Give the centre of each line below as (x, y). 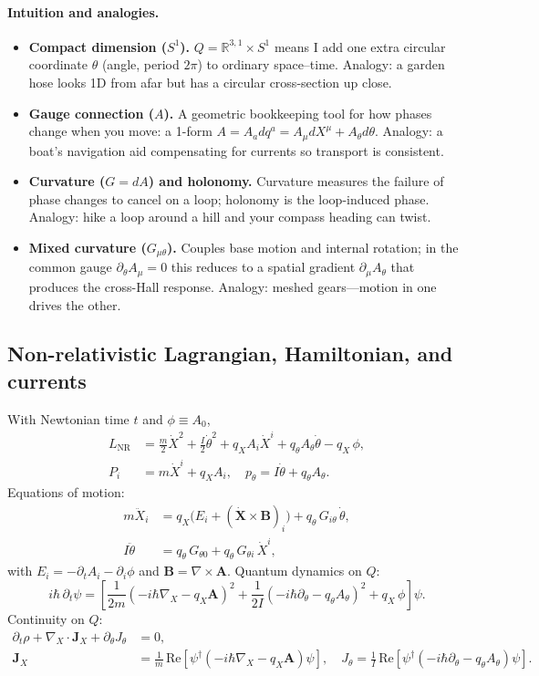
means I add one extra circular (360, 46)
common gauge (70, 267)
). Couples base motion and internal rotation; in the (313, 247)
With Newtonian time (68, 418)
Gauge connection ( (91, 113)
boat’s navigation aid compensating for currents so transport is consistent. (236, 150)
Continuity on (46, 618)
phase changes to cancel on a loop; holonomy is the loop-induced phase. (229, 198)
